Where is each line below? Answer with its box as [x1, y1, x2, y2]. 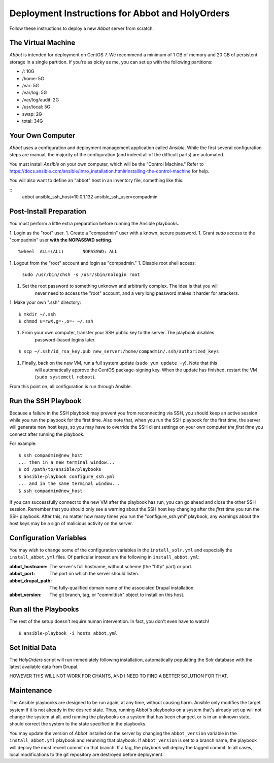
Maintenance [9, 686, 52, 695]
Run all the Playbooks [9, 605, 79, 614]
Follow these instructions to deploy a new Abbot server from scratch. [9, 25, 154, 31]
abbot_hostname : [9, 563, 48, 569]
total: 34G [22, 118, 43, 124]
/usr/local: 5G [22, 104, 51, 110]
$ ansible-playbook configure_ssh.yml [18, 473, 115, 479]
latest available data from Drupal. [9, 664, 79, 670]
